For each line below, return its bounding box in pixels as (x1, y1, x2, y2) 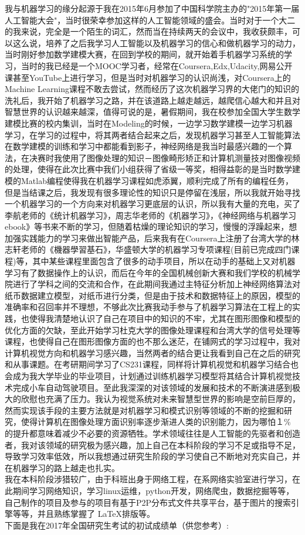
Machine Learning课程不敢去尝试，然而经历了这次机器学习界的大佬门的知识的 (5, 83, 299, 95)
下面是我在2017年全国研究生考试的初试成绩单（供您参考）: (5, 519, 229, 531)
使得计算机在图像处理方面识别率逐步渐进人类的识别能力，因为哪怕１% (21, 415, 291, 428)
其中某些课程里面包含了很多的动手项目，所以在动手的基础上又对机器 (32, 255, 296, 267)
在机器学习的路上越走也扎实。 (5, 461, 120, 473)
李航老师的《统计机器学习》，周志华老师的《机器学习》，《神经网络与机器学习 (5, 209, 296, 221)
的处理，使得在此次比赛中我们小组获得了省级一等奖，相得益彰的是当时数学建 (5, 163, 300, 175)
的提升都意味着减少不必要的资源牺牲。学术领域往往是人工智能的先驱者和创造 (5, 427, 300, 439)
